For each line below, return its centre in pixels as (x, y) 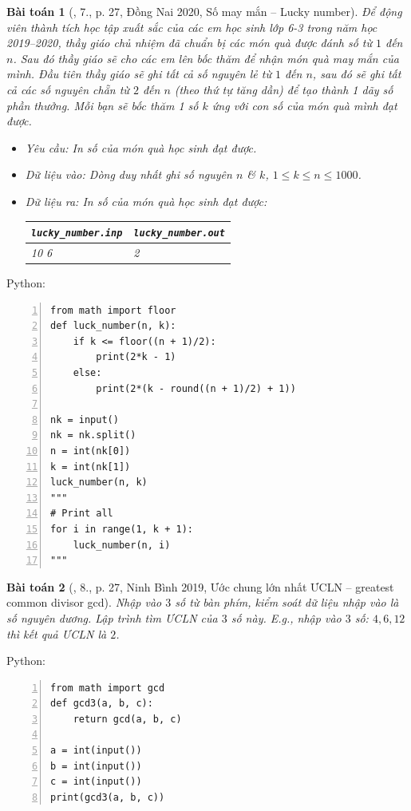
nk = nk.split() (93, 435)
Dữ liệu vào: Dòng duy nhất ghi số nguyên (128, 174)
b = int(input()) (96, 766)
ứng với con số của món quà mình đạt (304, 105)
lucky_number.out (179, 233)
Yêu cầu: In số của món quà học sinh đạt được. (141, 147)
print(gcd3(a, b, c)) (108, 797)
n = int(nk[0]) (91, 451)
